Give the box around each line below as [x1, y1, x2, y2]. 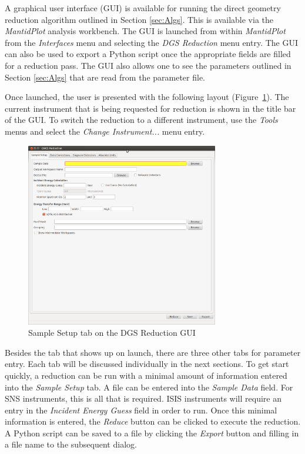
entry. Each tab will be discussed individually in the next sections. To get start [5, 358, 289, 370]
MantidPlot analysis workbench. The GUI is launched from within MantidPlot [5, 25, 286, 37]
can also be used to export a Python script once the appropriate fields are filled [5, 48, 291, 60]
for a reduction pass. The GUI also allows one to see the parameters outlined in [5, 59, 291, 71]
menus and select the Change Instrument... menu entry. [5, 125, 205, 137]
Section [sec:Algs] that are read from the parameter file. [5, 71, 206, 83]
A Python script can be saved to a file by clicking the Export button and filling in [5, 426, 299, 439]
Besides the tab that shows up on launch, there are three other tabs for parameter [5, 346, 301, 358]
